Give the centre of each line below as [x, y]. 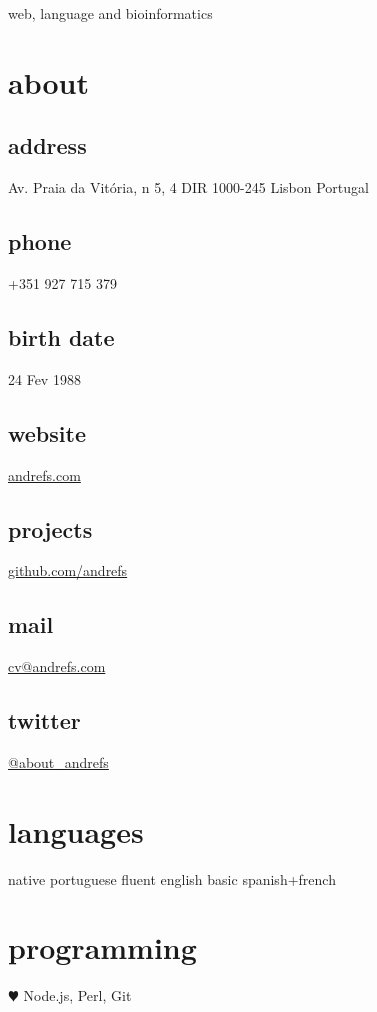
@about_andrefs [58, 761]
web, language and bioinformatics [110, 13]
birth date [61, 336]
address [47, 145]
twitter [44, 720]
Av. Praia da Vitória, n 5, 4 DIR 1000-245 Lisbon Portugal [188, 187]
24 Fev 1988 [44, 378]
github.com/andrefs [68, 570]
